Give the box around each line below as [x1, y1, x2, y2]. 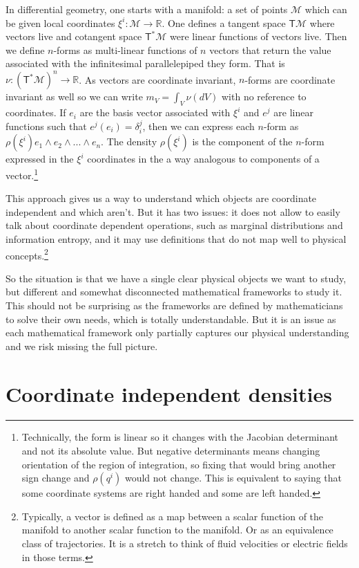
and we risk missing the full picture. [6, 338, 158, 353]
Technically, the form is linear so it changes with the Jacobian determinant [21, 430, 339, 444]
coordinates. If [6, 105, 66, 120]
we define [6, 42, 45, 57]
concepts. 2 [6, 246, 48, 262]
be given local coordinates [6, 15, 115, 30]
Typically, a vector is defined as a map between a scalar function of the [21, 509, 324, 523]
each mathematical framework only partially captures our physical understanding [6, 325, 349, 340]
